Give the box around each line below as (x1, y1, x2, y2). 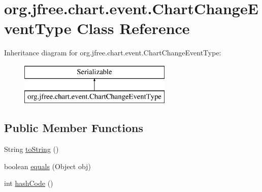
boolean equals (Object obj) (4, 161, 91, 171)
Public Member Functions (4, 120, 143, 136)
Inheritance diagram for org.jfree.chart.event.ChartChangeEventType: (4, 47, 221, 58)
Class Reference (77, 18, 190, 39)
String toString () (4, 144, 59, 154)
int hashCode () (4, 178, 53, 188)
